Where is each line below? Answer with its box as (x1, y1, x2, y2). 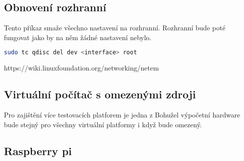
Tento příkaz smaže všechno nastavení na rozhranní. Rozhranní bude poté (4, 23, 225, 33)
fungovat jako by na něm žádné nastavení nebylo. (4, 32, 152, 42)
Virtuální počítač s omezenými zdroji (4, 87, 196, 102)
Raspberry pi (4, 143, 72, 158)
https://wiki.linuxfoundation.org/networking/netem (4, 63, 159, 73)
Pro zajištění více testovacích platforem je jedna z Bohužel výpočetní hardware (4, 110, 240, 120)
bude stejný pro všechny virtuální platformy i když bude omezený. (4, 119, 202, 129)
